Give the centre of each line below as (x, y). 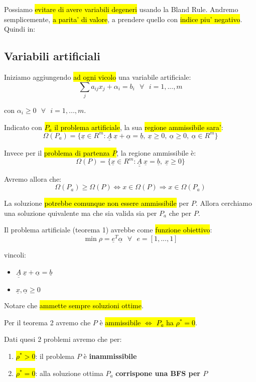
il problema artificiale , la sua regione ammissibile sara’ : (139, 127)
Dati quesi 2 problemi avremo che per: (63, 339)
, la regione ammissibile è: (156, 153)
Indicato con (23, 127)
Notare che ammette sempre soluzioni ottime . (74, 305)
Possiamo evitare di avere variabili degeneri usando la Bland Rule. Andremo (121, 9)
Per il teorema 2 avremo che (47, 322)
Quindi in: (20, 29)
